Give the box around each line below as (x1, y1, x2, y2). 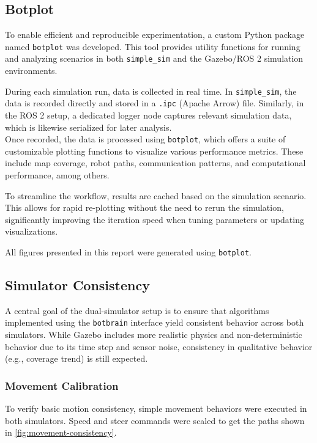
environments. (5, 64, 58, 77)
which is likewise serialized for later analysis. (5, 120, 172, 133)
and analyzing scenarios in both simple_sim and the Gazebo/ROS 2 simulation (5, 52, 304, 65)
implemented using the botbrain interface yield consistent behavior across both (5, 316, 304, 329)
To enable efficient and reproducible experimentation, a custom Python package (5, 28, 305, 41)
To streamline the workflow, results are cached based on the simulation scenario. (5, 189, 307, 202)
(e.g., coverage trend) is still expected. (5, 352, 148, 365)
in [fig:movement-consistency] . (5, 426, 117, 439)
